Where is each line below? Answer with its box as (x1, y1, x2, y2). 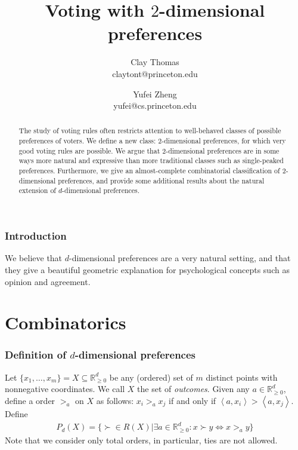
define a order (5, 394, 55, 406)
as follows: (96, 394, 134, 406)
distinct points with (206, 371, 278, 383)
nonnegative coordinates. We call (5, 382, 125, 395)
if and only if (169, 394, 216, 406)
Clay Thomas (131, 56, 179, 68)
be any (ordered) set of (109, 371, 193, 383)
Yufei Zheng (133, 87, 177, 100)
